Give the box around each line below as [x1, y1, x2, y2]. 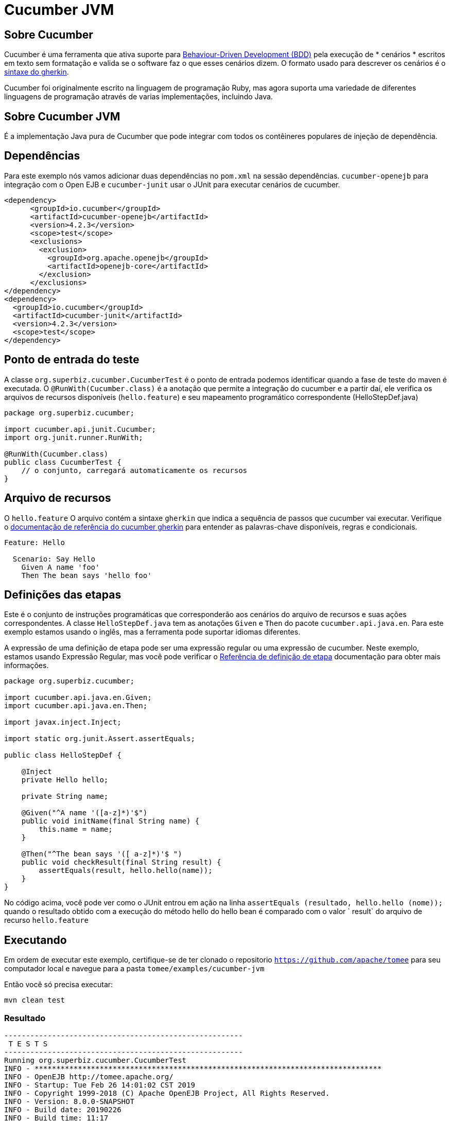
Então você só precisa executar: [4, 980, 113, 989]
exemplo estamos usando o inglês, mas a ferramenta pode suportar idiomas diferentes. [4, 627, 301, 637]
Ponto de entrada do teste [4, 353, 140, 366]
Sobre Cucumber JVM [4, 110, 120, 123]
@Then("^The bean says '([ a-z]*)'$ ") [21, 850, 182, 859]
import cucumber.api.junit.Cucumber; [4, 425, 157, 433]
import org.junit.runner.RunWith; [4, 433, 143, 442]
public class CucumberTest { [4, 458, 122, 466]
